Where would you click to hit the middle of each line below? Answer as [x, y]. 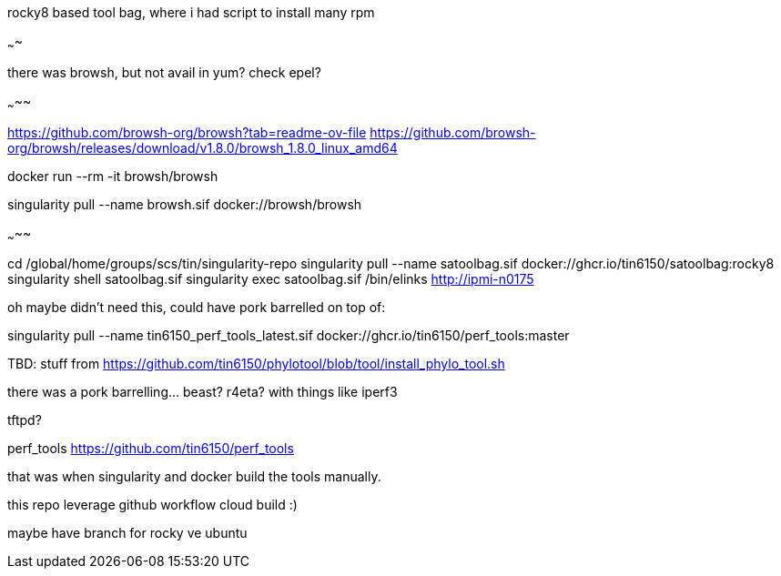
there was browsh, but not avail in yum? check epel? [164, 72]
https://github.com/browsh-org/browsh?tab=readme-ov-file [187, 132]
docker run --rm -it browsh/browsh [113, 176]
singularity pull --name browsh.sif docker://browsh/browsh [185, 204]
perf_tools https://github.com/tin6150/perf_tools [151, 449]
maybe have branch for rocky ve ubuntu [127, 533]
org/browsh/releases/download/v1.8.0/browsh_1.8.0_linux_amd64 [203, 147]
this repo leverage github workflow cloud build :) [152, 505]
